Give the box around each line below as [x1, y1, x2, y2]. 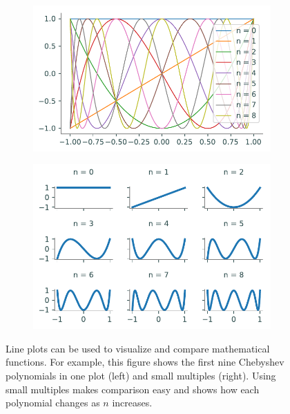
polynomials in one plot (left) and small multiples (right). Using [6, 368, 276, 382]
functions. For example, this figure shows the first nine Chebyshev [6, 355, 284, 369]
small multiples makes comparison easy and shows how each [6, 382, 260, 396]
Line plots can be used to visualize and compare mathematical [6, 341, 270, 355]
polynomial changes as [6, 395, 100, 410]
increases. [112, 395, 153, 410]
